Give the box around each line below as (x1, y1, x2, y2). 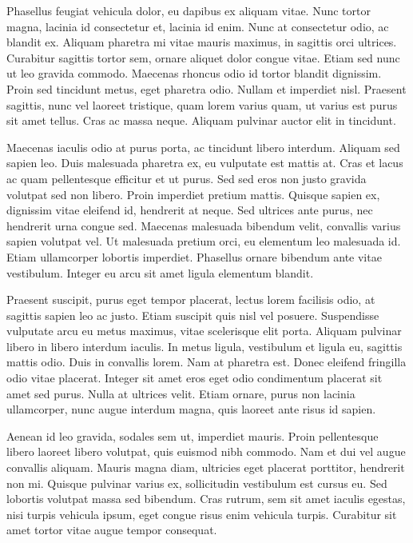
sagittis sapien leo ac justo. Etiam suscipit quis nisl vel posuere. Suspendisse (6, 306, 379, 323)
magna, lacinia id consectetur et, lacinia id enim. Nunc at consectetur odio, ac (6, 18, 389, 34)
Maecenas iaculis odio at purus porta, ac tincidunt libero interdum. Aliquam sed (6, 138, 400, 155)
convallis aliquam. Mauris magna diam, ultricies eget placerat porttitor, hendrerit (6, 459, 405, 476)
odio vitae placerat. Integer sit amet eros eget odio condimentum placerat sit (6, 369, 383, 386)
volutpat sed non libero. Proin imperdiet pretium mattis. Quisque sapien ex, (6, 186, 380, 202)
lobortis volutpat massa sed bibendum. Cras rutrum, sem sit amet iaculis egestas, (6, 490, 406, 507)
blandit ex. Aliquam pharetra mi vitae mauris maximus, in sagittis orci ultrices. (6, 34, 397, 50)
